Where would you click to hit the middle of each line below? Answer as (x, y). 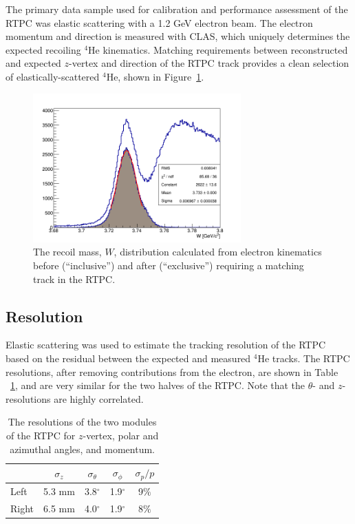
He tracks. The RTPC (304, 358)
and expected (33, 63)
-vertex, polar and (121, 436)
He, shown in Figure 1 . (155, 76)
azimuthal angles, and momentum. (83, 449)
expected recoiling (43, 49)
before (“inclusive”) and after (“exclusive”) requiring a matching (169, 265)
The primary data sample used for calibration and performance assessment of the (177, 9)
